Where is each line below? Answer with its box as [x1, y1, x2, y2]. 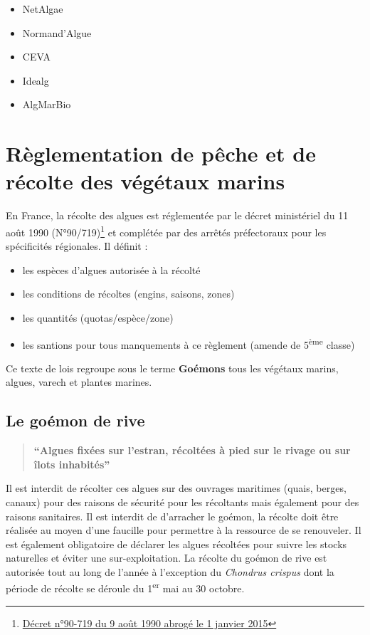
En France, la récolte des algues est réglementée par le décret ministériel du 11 [6, 208, 349, 223]
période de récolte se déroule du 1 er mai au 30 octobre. [6, 579, 245, 596]
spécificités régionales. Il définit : [6, 238, 148, 253]
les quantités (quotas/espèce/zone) [22, 310, 174, 325]
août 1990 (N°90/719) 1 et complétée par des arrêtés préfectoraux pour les [6, 222, 327, 239]
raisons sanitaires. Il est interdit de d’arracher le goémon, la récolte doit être [6, 508, 339, 523]
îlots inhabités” [33, 456, 110, 471]
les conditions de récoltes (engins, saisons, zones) [22, 286, 235, 301]
